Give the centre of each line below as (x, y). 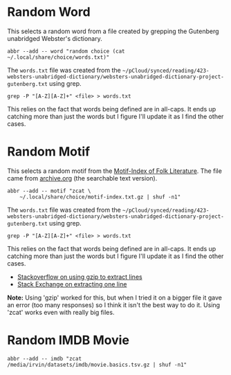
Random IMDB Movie (68, 340)
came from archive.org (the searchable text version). (82, 178)
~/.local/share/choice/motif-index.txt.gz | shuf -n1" (100, 197)
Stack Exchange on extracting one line (72, 284)
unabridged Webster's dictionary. (55, 38)
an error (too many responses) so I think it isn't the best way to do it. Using (113, 304)
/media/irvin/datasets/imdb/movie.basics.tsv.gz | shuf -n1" (97, 365)
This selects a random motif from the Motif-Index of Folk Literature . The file (115, 171)
